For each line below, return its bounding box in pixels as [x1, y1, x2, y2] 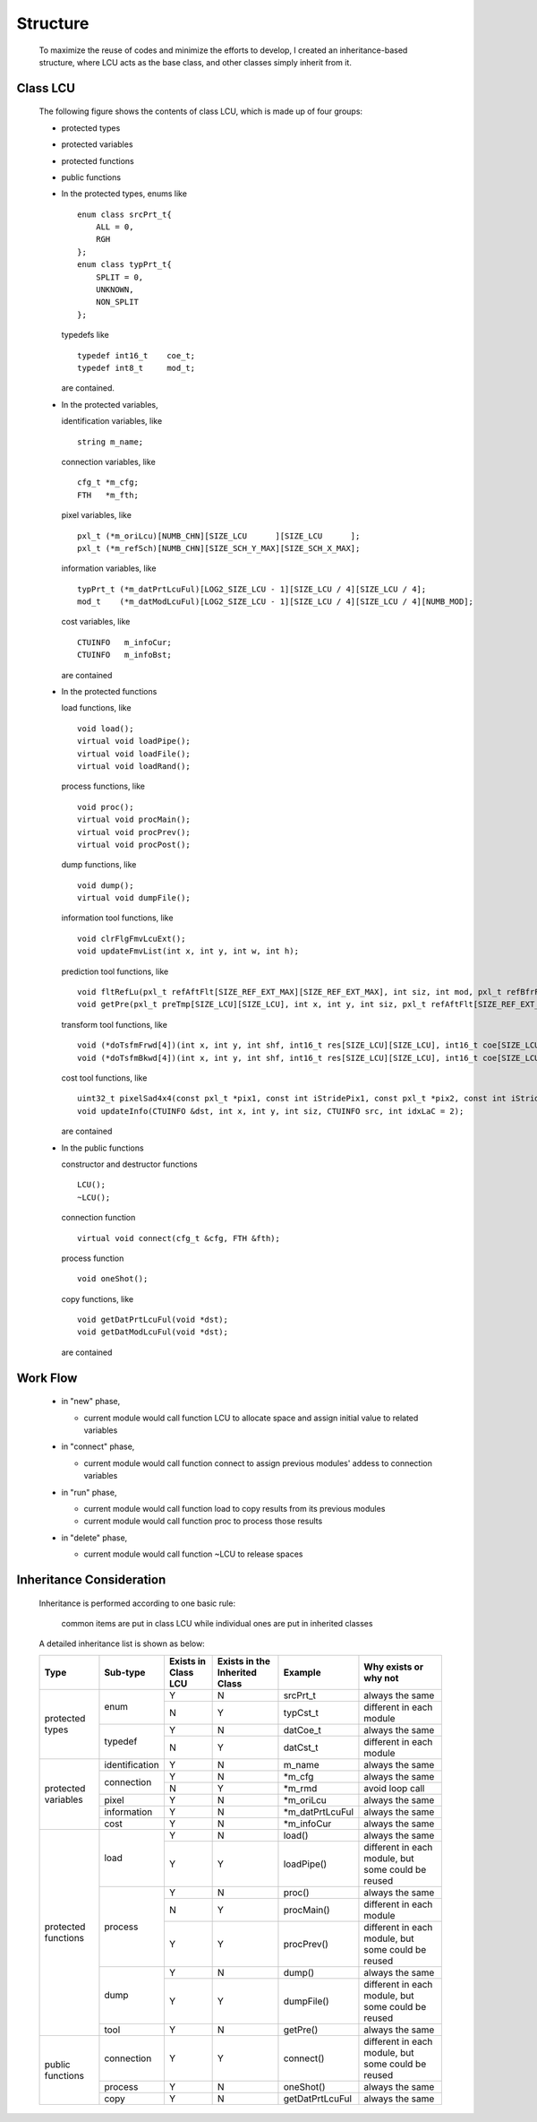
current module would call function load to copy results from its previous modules [83, 1504, 386, 1514]
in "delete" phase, [61, 1532, 128, 1543]
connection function [61, 1212, 136, 1223]
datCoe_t [283, 1723, 322, 1736]
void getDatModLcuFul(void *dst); [77, 1327, 228, 1337]
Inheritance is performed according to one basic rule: [38, 1598, 236, 1609]
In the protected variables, [61, 399, 158, 410]
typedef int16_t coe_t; [77, 350, 196, 360]
